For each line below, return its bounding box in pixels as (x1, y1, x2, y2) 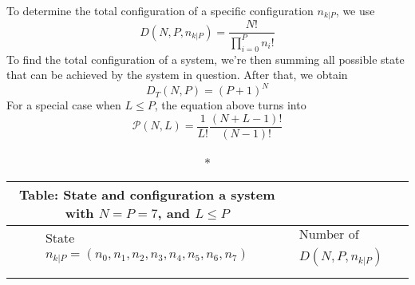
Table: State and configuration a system (18, 185, 275, 204)
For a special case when (6, 97, 121, 113)
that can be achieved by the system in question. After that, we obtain (6, 66, 348, 83)
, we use (335, 2, 375, 18)
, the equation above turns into (154, 97, 306, 113)
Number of (298, 228, 359, 242)
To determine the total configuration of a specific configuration (6, 2, 314, 18)
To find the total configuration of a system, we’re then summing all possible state (6, 50, 405, 67)
